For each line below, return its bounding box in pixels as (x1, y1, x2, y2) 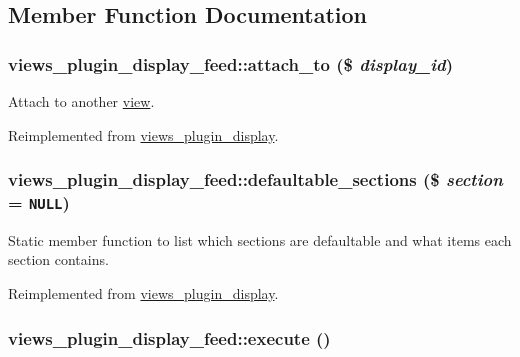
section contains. (8, 249, 109, 270)
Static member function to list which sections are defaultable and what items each (8, 229, 512, 250)
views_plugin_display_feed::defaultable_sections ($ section (8, 167, 503, 192)
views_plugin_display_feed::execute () (8, 325, 331, 350)
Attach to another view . (8, 91, 155, 111)
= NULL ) (8, 190, 70, 215)
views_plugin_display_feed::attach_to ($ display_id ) (8, 51, 454, 76)
